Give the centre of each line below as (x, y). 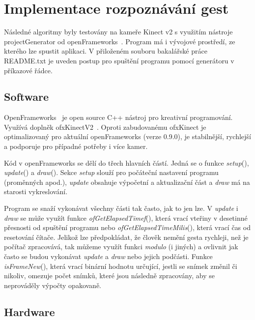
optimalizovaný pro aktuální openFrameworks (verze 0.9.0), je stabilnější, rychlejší (127, 136)
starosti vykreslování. (36, 191)
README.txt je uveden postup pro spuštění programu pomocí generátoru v (119, 60)
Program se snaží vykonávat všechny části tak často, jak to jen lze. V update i (121, 208)
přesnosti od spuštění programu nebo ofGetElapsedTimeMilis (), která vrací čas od (127, 227)
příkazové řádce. (28, 70)
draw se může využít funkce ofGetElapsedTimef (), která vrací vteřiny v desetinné (126, 218)
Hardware (29, 311)
